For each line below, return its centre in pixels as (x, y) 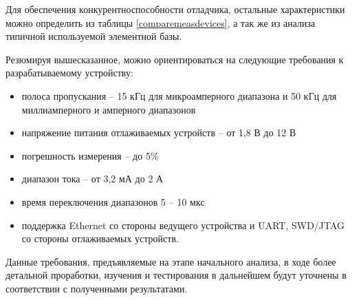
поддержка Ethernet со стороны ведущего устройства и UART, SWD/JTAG (183, 225)
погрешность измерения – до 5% (90, 155)
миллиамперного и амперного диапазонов (109, 109)
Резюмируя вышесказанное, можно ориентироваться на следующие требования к (175, 59)
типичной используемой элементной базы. (94, 36)
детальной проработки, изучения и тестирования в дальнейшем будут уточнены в (176, 275)
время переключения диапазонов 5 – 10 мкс (113, 201)
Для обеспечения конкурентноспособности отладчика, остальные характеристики (175, 9)
